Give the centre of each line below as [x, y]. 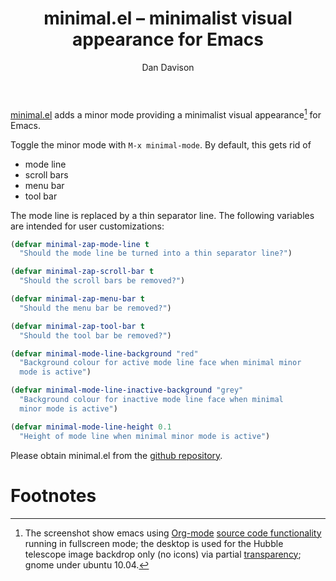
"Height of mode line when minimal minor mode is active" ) [145, 436]
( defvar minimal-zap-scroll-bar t [82, 272]
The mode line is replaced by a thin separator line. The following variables [162, 215]
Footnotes [53, 495]
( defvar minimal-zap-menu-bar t [77, 299]
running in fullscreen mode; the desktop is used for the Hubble [154, 543]
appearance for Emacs [168, 39]
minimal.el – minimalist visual [168, 18]
